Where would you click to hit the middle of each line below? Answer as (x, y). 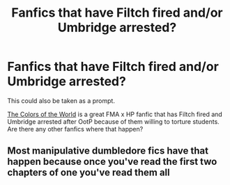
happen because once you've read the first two (112, 162)
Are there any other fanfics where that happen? (75, 129)
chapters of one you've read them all (89, 173)
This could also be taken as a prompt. (61, 100)
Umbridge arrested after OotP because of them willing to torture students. (113, 121)
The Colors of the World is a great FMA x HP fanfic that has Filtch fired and (115, 114)
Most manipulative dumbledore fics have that (108, 151)
